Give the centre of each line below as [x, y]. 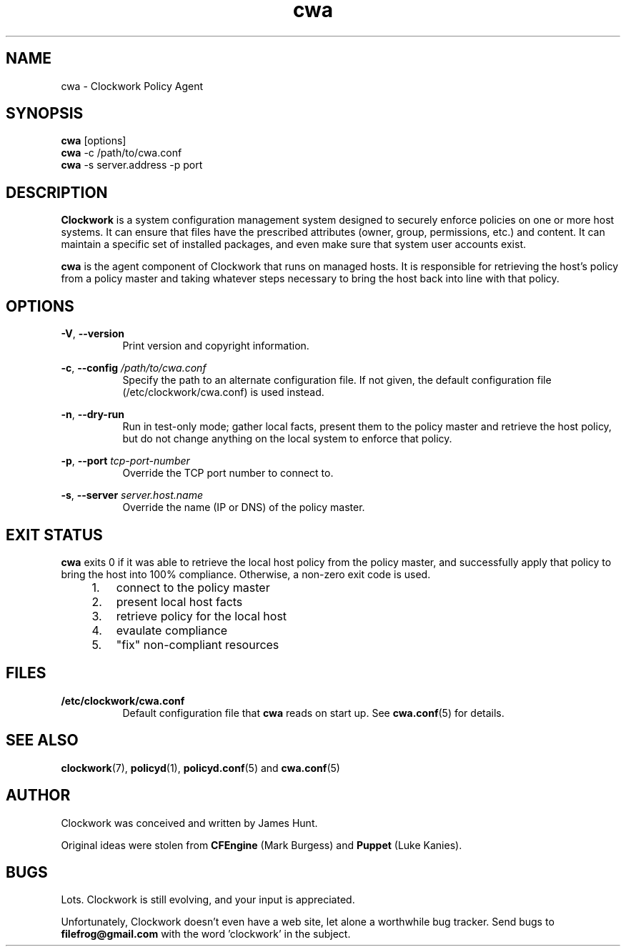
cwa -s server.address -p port [132, 165]
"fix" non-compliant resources [198, 644]
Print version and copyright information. [216, 346]
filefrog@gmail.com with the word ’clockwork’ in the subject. [206, 934]
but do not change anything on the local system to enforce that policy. [287, 439]
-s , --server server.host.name [132, 495]
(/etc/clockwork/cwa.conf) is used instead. [223, 392]
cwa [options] [94, 141]
